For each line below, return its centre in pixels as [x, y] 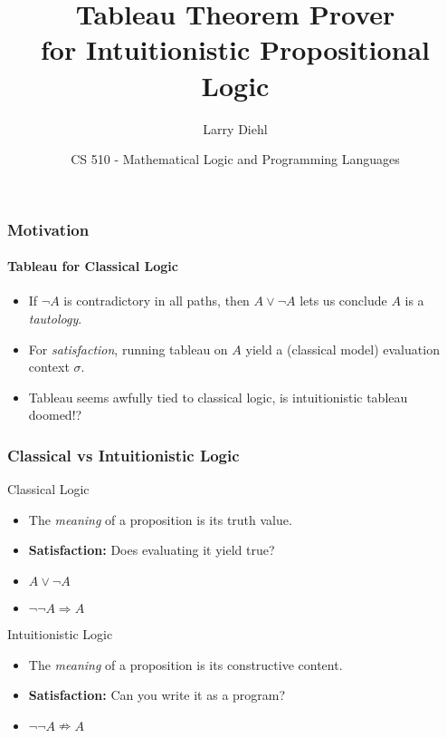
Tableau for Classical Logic [93, 266]
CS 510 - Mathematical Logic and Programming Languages [235, 159]
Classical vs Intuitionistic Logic [124, 455]
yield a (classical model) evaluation [342, 349]
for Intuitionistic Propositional [235, 49]
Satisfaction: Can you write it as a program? [157, 695]
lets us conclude [343, 301]
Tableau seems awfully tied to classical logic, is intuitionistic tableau [218, 397]
